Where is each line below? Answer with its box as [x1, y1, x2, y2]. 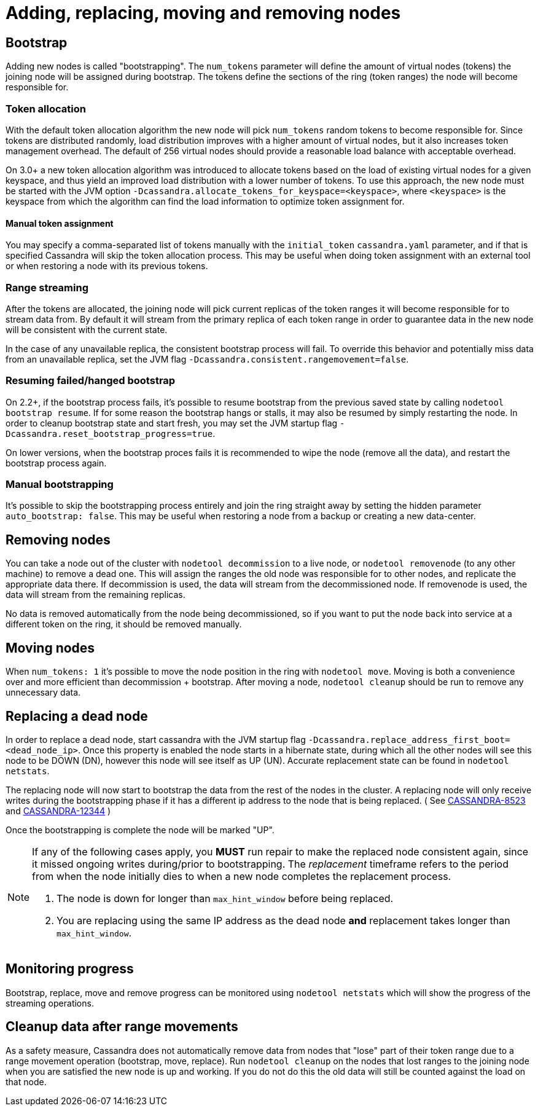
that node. [6, 1076, 47, 1087]
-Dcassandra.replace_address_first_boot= [308, 734, 510, 745]
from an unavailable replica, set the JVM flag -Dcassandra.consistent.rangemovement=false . [6, 353, 409, 364]
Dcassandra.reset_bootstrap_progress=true [6, 428, 213, 439]
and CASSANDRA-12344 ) [6, 805, 111, 816]
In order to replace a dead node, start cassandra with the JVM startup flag [6, 734, 306, 745]
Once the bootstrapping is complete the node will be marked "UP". [6, 824, 275, 835]
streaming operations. [6, 997, 94, 1008]
